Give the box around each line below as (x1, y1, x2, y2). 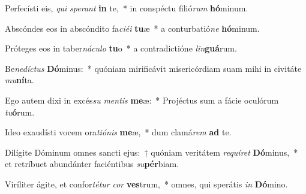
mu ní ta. (5, 74, 34, 86)
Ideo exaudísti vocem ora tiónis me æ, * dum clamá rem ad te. (5, 126, 232, 138)
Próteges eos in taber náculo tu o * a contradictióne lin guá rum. (5, 42, 237, 54)
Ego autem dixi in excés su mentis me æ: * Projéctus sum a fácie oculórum (5, 93, 279, 106)
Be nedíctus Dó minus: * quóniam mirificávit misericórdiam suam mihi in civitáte (5, 62, 302, 74)
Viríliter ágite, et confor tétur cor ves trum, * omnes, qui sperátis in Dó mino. (5, 177, 288, 190)
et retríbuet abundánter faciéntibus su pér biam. (5, 157, 179, 170)
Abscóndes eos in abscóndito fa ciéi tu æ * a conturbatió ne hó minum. (5, 22, 260, 34)
